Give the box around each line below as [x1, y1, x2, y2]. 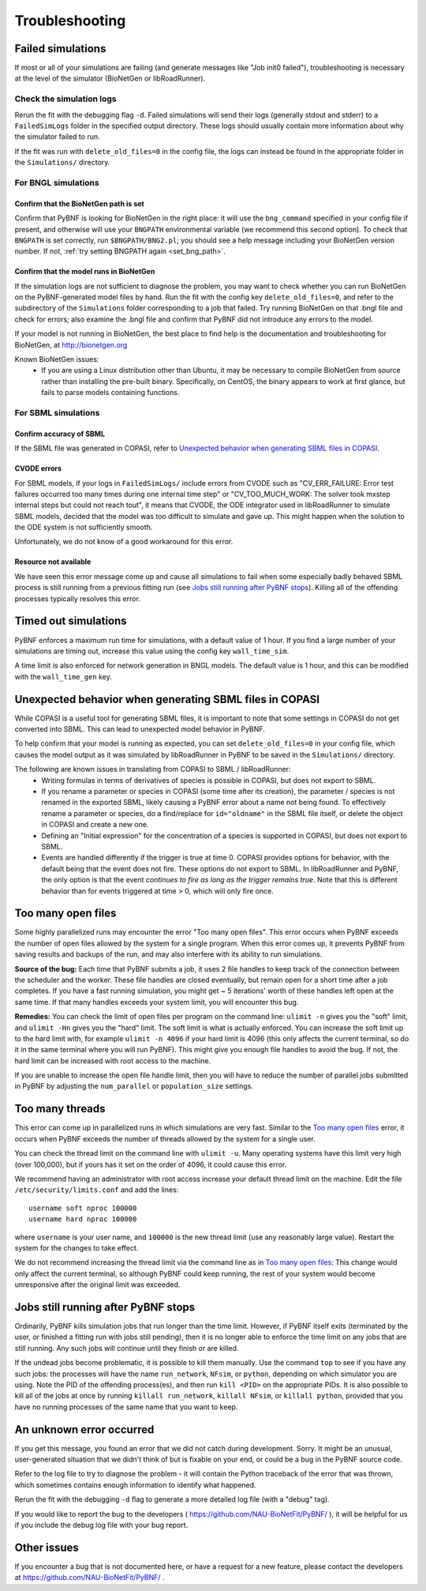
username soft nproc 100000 [28, 1203, 137, 1213]
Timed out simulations [14, 615, 127, 628]
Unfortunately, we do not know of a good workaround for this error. [14, 537, 234, 547]
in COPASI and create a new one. [41, 820, 149, 829]
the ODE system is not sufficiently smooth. [14, 522, 153, 532]
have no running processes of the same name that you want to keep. [14, 1402, 238, 1412]
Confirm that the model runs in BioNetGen [14, 267, 155, 276]
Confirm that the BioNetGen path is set [14, 198, 145, 209]
